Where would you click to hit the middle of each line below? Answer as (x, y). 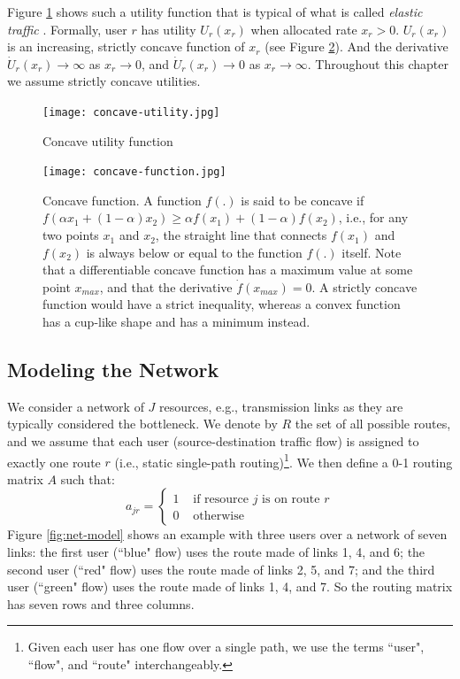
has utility (169, 29)
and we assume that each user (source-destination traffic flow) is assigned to (213, 441)
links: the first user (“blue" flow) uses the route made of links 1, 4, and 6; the (216, 552)
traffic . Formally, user (67, 29)
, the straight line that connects (241, 235)
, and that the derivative (166, 286)
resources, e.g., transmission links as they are (281, 406)
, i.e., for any (373, 217)
